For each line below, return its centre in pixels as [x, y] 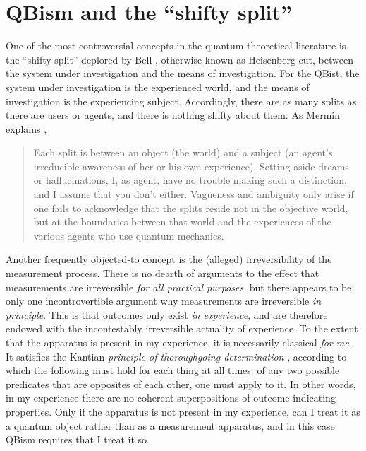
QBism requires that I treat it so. [78, 439]
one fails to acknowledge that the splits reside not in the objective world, [191, 207]
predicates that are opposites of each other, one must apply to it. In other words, [181, 383]
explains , [26, 128]
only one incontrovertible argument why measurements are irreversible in [164, 301]
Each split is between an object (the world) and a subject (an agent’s [183, 152]
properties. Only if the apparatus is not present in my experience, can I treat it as [183, 411]
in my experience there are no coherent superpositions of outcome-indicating [171, 398]
